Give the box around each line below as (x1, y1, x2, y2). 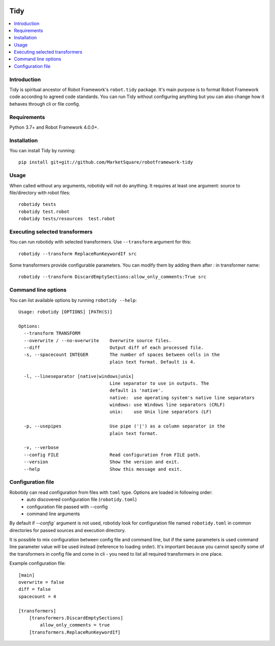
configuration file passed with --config (26, 504, 108, 510)
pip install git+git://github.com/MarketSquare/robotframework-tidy (18, 159, 193, 165)
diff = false (18, 586, 51, 592)
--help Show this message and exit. (23, 466, 183, 472)
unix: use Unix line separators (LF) (109, 409, 212, 415)
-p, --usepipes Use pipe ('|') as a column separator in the (23, 423, 226, 429)
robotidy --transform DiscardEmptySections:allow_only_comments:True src (18, 274, 207, 280)
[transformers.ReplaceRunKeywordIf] (29, 629, 121, 635)
